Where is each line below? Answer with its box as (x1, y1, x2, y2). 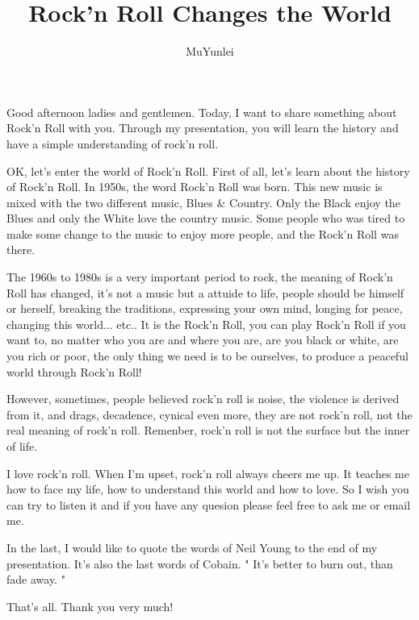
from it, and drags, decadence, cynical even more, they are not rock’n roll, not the (6, 406, 413, 422)
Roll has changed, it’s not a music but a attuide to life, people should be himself (6, 284, 404, 301)
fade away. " (6, 571, 65, 588)
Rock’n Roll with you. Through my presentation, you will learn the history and (6, 119, 399, 136)
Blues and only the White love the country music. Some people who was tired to (6, 210, 405, 227)
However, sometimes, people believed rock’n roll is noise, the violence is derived (6, 390, 400, 407)
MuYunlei (186, 43, 234, 60)
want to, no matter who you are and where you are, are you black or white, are (6, 331, 399, 348)
